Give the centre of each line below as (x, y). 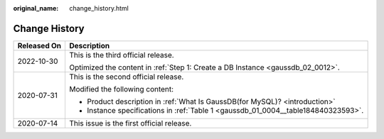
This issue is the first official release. (130, 123)
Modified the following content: (122, 89)
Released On (39, 45)
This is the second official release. (127, 77)
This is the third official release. (122, 55)
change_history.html (99, 8)
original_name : (36, 8)
